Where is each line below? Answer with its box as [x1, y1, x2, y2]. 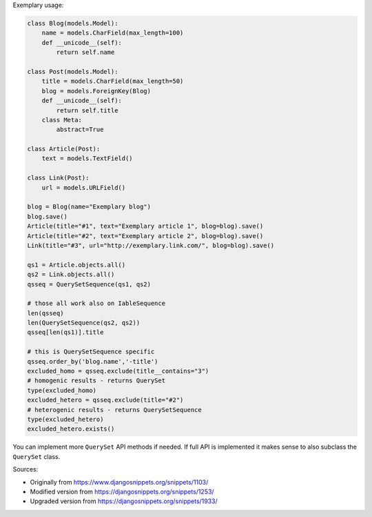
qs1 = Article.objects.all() [27, 261, 126, 269]
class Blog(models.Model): [27, 19, 118, 27]
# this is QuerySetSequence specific [27, 348, 155, 355]
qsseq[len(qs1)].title [27, 329, 104, 336]
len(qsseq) [27, 309, 64, 317]
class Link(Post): [27, 174, 90, 182]
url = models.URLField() [41, 184, 126, 191]
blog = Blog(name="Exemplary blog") [27, 203, 152, 211]
